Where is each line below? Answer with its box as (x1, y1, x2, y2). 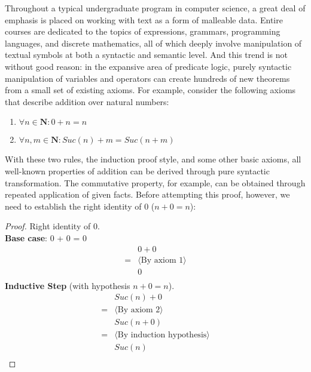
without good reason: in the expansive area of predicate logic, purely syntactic (5, 60, 292, 72)
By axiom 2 (117, 306, 160, 315)
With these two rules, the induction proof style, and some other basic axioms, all (5, 153, 301, 165)
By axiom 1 (141, 256, 184, 265)
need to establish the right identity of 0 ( (5, 199, 155, 212)
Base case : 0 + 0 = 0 (5, 231, 87, 244)
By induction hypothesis (117, 331, 207, 340)
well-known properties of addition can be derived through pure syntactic (5, 164, 270, 177)
